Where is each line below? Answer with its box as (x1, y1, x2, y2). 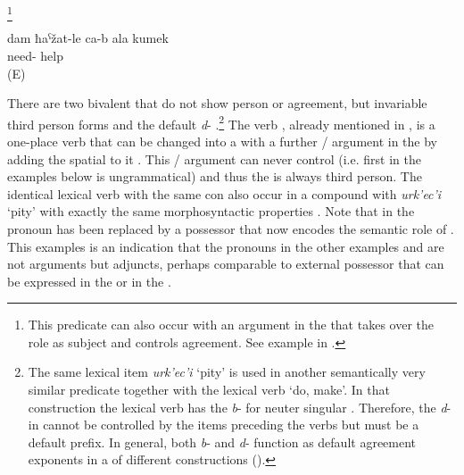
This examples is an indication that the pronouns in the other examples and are (7, 237, 444, 255)
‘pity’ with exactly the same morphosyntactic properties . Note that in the (7, 202, 415, 221)
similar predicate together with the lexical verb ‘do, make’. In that (28, 380, 390, 399)
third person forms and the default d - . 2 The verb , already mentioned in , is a (7, 112, 435, 133)
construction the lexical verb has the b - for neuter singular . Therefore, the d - (28, 397, 452, 416)
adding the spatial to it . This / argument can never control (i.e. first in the (7, 149, 421, 168)
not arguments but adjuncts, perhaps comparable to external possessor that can (7, 254, 444, 273)
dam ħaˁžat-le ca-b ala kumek (7, 29, 169, 47)
